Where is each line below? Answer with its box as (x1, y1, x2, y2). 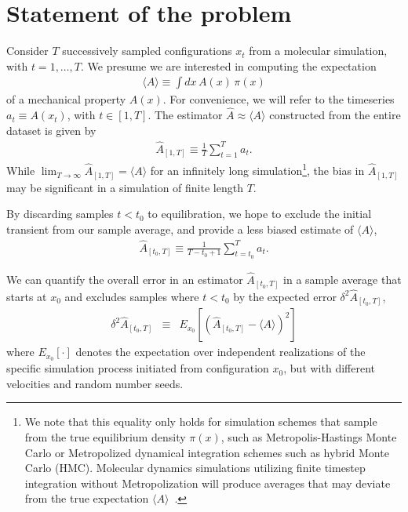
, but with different (283, 360, 375, 376)
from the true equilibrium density (24, 428, 186, 445)
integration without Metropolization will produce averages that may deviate (24, 474, 391, 491)
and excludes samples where (64, 288, 199, 304)
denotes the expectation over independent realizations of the (75, 343, 366, 360)
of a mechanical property (6, 91, 126, 107)
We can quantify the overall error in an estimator (6, 271, 243, 288)
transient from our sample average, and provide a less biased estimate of (6, 220, 354, 237)
